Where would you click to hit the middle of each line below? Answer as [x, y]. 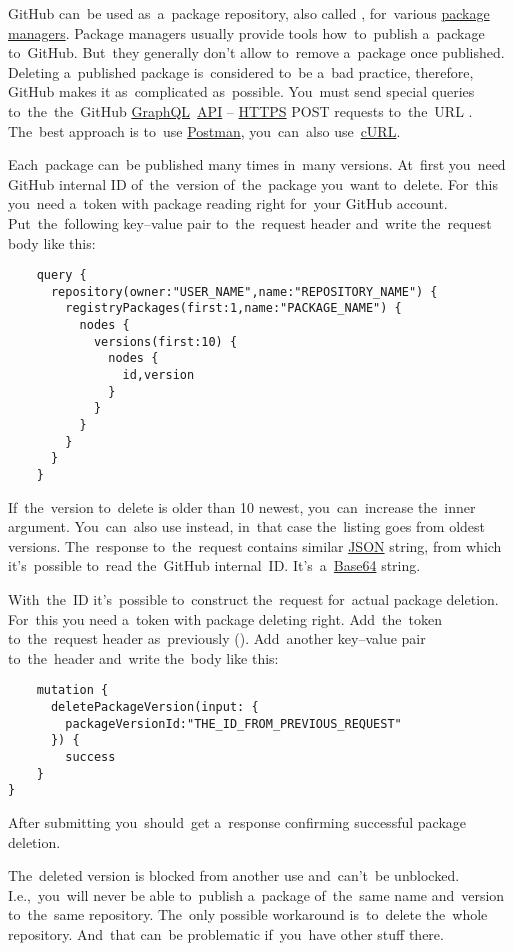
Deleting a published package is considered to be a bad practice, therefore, [241, 71]
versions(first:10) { [165, 341]
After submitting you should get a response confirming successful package [237, 822]
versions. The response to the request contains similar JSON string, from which [255, 545]
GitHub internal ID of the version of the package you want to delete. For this [253, 183]
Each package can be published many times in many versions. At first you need [257, 164]
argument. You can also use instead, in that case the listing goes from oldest [246, 526]
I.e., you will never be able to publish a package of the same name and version [256, 894]
